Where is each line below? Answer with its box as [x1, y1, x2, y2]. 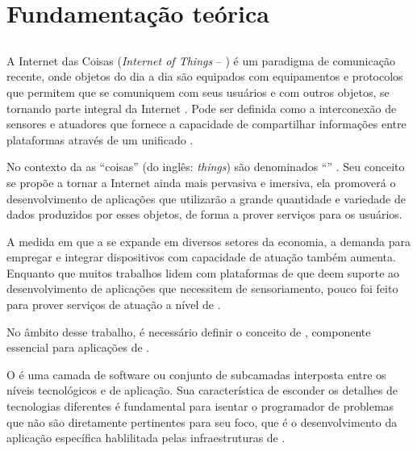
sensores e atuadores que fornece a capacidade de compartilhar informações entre [6, 115, 407, 132]
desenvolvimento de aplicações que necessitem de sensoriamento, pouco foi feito [6, 280, 398, 297]
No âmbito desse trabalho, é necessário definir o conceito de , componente [6, 323, 371, 340]
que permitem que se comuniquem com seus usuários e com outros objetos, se [6, 83, 390, 100]
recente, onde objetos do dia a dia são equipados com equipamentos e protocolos [6, 68, 403, 85]
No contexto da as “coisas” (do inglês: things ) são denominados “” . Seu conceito [6, 158, 405, 175]
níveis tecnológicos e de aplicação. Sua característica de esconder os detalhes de [6, 382, 398, 399]
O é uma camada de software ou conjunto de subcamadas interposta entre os [6, 365, 386, 382]
